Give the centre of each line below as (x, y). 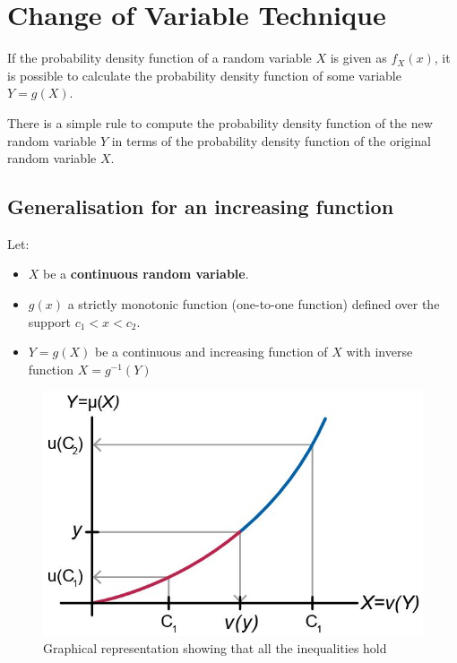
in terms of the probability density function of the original (271, 140)
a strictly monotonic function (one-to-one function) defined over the (254, 304)
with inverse (379, 352)
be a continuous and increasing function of (211, 352)
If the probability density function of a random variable (160, 58)
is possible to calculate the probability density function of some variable (204, 75)
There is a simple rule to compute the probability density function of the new (220, 122)
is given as (358, 58)
